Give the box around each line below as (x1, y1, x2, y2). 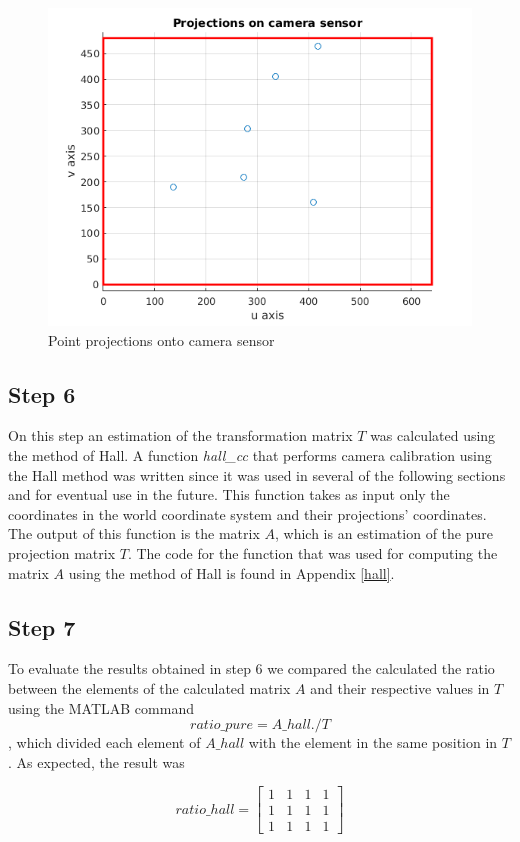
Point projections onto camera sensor (48, 329, 275, 350)
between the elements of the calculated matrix (8, 677, 291, 698)
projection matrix (8, 542, 116, 563)
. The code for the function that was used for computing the (127, 542, 498, 563)
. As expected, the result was (8, 751, 185, 772)
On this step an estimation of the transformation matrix (8, 425, 353, 446)
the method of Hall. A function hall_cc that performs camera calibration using (8, 444, 492, 465)
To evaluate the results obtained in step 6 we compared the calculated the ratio (8, 658, 495, 679)
